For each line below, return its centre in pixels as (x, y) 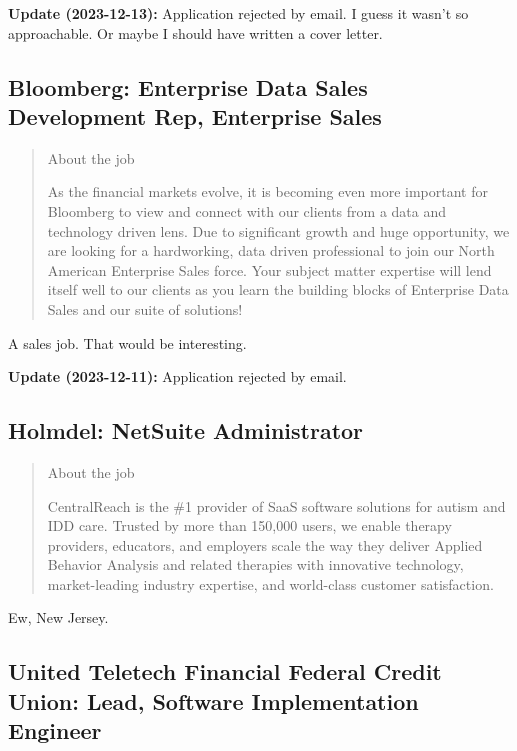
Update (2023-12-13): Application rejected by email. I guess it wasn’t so (238, 13)
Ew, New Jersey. (58, 617)
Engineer (55, 730)
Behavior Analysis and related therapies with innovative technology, (255, 564)
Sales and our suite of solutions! (145, 308)
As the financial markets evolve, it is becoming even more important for (267, 191)
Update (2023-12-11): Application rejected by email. (177, 376)
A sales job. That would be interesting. (127, 342)
